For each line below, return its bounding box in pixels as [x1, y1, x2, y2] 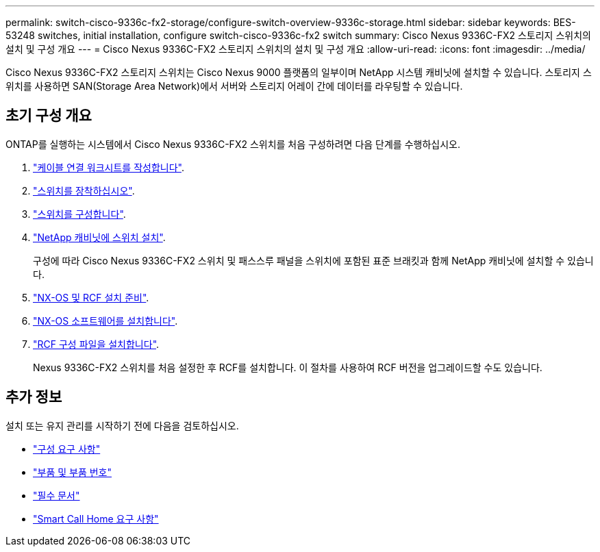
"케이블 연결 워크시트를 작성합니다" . [33, 161, 184, 173]
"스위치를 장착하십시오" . [33, 184, 135, 197]
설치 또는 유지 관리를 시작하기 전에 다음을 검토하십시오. [5, 419, 239, 431]
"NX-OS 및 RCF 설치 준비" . [33, 291, 149, 303]
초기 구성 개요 [5, 107, 92, 125]
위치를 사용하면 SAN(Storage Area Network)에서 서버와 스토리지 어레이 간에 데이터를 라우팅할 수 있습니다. [5, 80, 463, 92]
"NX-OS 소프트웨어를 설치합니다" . [33, 314, 178, 327]
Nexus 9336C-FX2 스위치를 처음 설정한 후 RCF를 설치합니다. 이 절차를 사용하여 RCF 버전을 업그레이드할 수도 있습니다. [33, 361, 542, 373]
